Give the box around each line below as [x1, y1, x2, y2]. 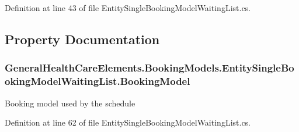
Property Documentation [5, 30, 160, 48]
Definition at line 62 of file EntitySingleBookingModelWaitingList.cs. [5, 116, 251, 129]
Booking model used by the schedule [5, 97, 135, 109]
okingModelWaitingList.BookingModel [5, 74, 190, 88]
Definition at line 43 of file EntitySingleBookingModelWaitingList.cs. [5, 2, 251, 13]
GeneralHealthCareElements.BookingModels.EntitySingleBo [5, 60, 294, 75]
